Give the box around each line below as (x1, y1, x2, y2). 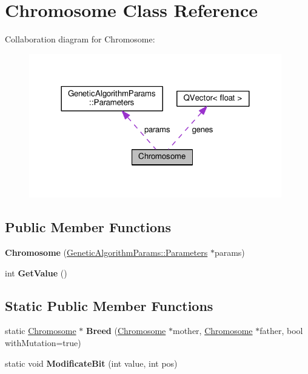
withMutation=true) (5, 336, 81, 349)
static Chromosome (5, 324, 76, 337)
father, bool (259, 324, 303, 337)
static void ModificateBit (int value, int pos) (5, 356, 178, 369)
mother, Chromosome (172, 324, 253, 337)
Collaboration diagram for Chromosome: (5, 33, 155, 45)
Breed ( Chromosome (85, 324, 166, 337)
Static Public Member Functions (5, 296, 213, 315)
